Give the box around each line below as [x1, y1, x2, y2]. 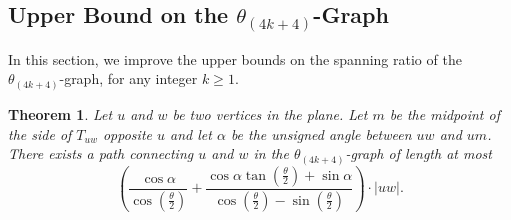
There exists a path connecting [8, 143, 194, 164]
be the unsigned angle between [230, 123, 412, 144]
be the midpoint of [389, 103, 500, 124]
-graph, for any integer [59, 68, 198, 89]
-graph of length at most [345, 143, 492, 164]
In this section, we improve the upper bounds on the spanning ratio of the [8, 48, 462, 69]
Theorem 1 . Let [8, 103, 113, 124]
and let [170, 123, 212, 144]
